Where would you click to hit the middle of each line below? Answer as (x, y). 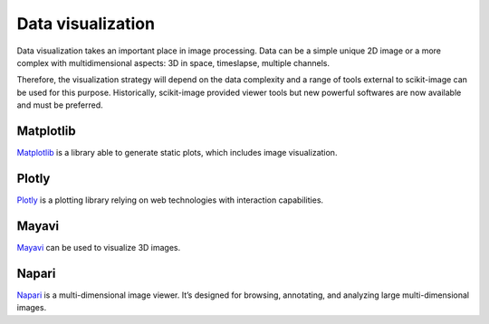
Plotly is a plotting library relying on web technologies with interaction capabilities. (170, 200)
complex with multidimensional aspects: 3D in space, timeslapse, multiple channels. (173, 62)
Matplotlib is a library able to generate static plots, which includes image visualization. (177, 153)
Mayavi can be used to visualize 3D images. (99, 247)
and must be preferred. (60, 105)
